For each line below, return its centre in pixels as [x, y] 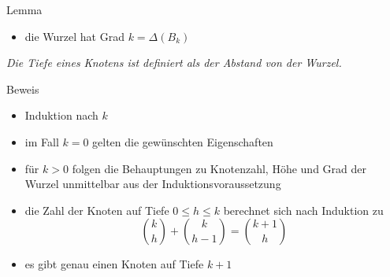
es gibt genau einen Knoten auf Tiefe [114, 264]
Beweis [23, 89]
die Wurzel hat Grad [74, 36]
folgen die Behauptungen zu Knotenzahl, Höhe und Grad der [219, 168]
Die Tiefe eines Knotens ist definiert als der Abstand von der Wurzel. [174, 63]
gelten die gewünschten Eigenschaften [183, 141]
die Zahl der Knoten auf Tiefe [97, 210]
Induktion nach [61, 115]
